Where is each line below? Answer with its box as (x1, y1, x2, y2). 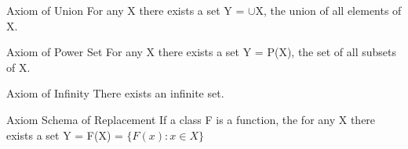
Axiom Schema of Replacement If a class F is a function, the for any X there (6, 111, 376, 127)
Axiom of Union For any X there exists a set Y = (6, 2, 245, 18)
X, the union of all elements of (255, 2, 402, 18)
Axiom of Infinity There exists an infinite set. (6, 85, 224, 101)
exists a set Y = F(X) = (6, 126, 123, 143)
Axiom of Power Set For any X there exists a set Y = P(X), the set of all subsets (6, 44, 397, 60)
